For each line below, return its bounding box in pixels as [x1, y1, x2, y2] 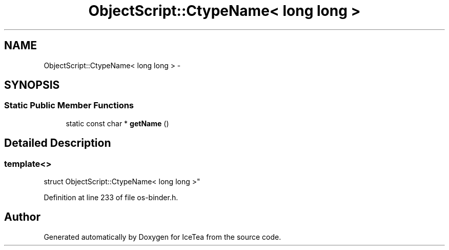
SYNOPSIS [4, 79, 60, 92]
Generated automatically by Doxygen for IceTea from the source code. [44, 232, 281, 241]
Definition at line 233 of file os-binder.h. [44, 193, 178, 202]
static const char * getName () [66, 119, 169, 128]
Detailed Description [4, 137, 111, 150]
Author [4, 210, 40, 224]
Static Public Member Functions [4, 100, 134, 111]
